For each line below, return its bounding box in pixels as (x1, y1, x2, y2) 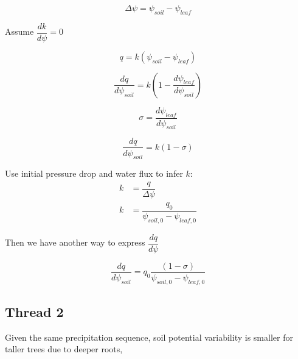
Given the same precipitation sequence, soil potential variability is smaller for (5, 330, 293, 343)
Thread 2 (5, 302, 64, 321)
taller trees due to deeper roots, (5, 343, 123, 355)
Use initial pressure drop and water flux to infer (5, 167, 183, 180)
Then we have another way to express (5, 236, 145, 249)
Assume (5, 25, 34, 38)
